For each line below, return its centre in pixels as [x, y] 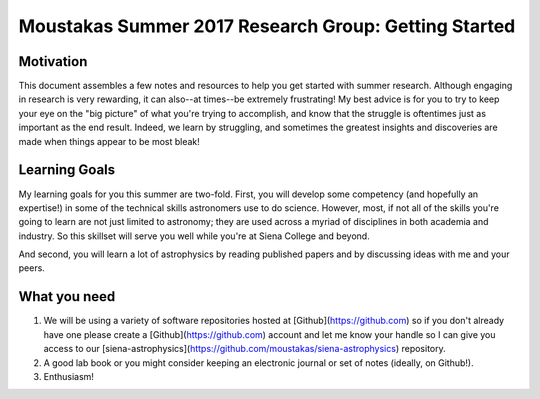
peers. [31, 268]
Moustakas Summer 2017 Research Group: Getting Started [267, 26]
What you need [67, 296]
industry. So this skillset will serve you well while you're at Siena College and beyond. [194, 236]
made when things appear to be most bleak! [109, 141]
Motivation [53, 61]
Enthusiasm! [69, 376]
